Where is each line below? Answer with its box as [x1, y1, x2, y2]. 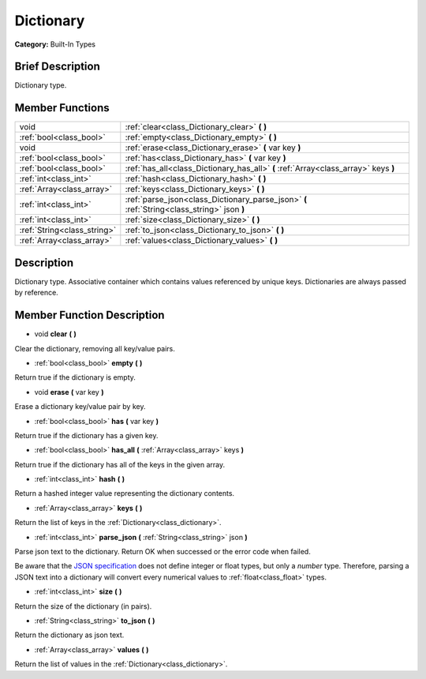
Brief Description [14, 60, 100, 73]
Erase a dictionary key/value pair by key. [14, 402, 146, 411]
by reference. [14, 288, 58, 298]
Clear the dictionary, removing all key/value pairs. [14, 343, 175, 353]
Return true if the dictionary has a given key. [14, 430, 159, 440]
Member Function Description [14, 309, 165, 322]
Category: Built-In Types [14, 39, 96, 49]
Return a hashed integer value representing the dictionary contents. [14, 489, 235, 498]
